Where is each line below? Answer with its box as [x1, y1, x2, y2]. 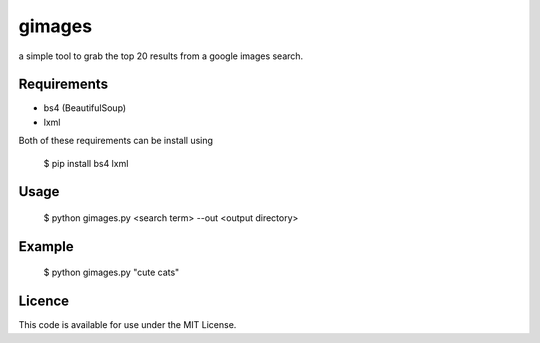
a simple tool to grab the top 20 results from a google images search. [18, 50, 304, 62]
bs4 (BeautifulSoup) [43, 102, 127, 114]
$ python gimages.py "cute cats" [43, 266, 180, 279]
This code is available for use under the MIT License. [18, 319, 237, 331]
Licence [18, 293, 70, 310]
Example [18, 238, 74, 255]
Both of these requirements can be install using [18, 135, 214, 147]
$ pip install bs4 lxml [43, 157, 129, 169]
